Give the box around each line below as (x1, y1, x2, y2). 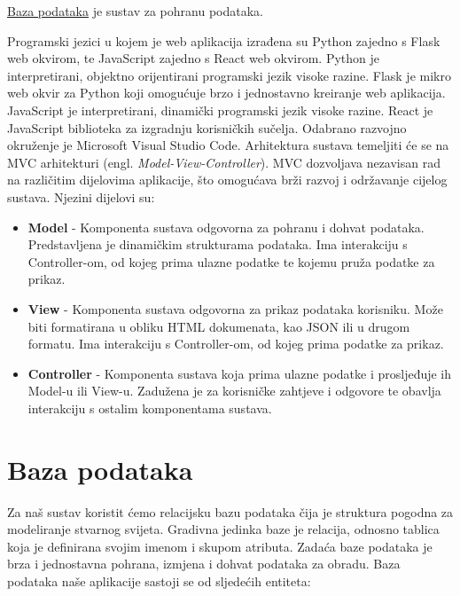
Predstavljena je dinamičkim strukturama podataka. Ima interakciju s (27, 235, 408, 254)
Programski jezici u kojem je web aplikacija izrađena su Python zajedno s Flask (7, 31, 441, 50)
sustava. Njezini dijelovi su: (7, 187, 155, 206)
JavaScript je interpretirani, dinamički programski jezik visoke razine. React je (7, 100, 433, 119)
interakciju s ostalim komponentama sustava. (27, 398, 272, 417)
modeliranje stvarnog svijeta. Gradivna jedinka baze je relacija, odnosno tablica (7, 520, 440, 538)
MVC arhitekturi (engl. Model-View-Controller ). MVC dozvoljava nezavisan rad (7, 153, 441, 171)
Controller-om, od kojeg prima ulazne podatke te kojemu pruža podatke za (27, 252, 435, 271)
